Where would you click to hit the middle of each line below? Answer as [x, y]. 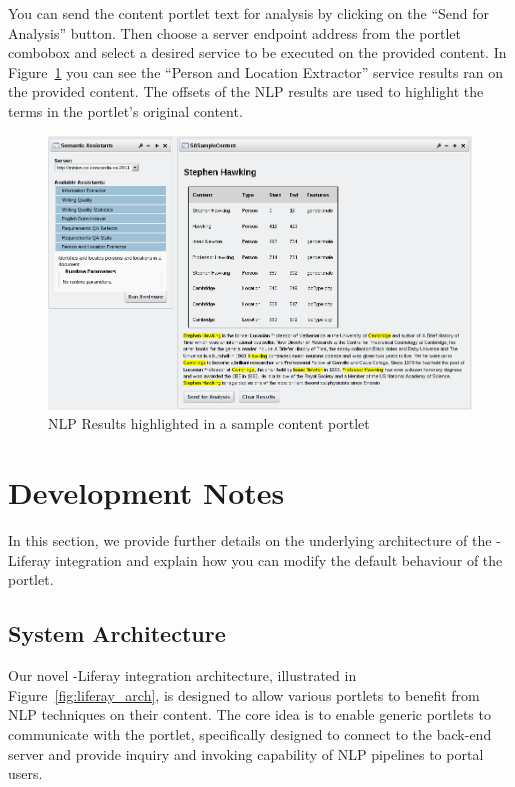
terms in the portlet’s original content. [125, 110]
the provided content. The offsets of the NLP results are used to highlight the [246, 91]
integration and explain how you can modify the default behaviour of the [279, 559]
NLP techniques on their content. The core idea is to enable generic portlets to [249, 714]
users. [25, 773]
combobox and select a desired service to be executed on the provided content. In [257, 52]
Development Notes [146, 492]
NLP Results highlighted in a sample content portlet [209, 423]
